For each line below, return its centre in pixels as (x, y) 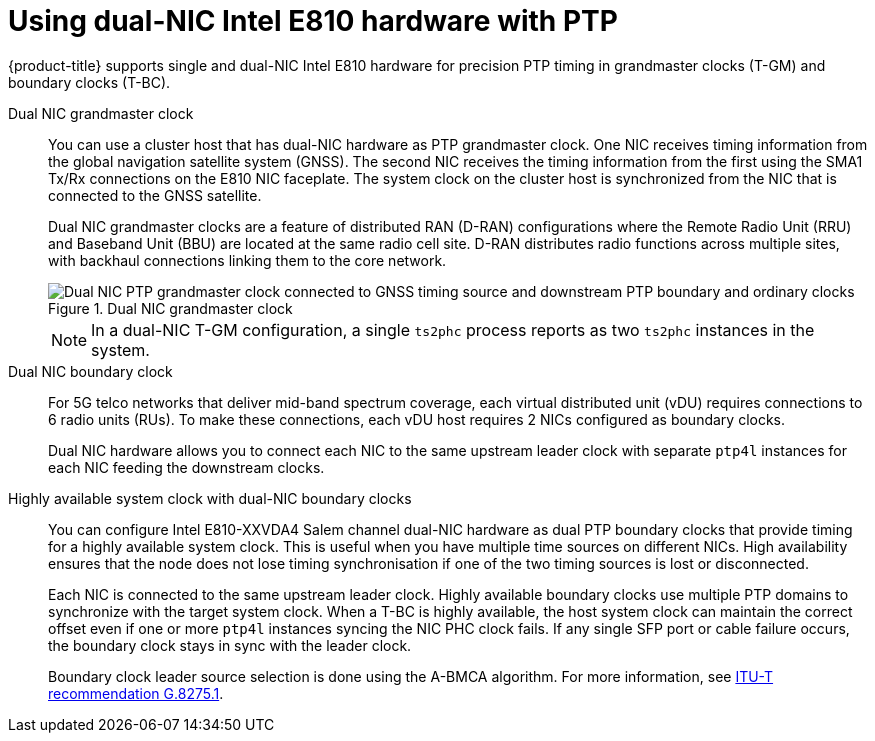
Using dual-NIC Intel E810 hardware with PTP (313, 21)
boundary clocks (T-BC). (89, 82)
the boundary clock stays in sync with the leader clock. (230, 645)
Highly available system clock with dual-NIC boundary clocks (210, 498)
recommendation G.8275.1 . (136, 693)
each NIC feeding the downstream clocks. (186, 467)
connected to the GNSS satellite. (155, 195)
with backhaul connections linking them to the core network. (247, 260)
